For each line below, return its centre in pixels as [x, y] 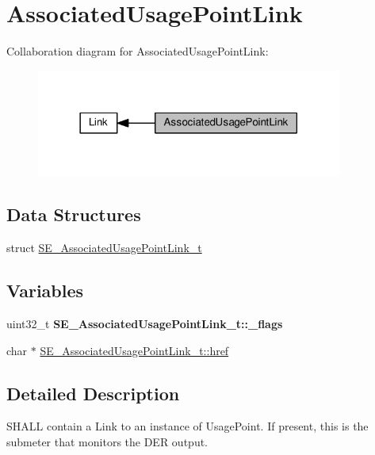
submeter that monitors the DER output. [107, 441]
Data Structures [74, 214]
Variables [45, 291]
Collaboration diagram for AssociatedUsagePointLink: [138, 51]
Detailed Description [93, 393]
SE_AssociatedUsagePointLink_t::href [134, 350]
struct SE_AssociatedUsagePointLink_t [104, 248]
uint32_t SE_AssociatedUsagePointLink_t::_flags [145, 323]
